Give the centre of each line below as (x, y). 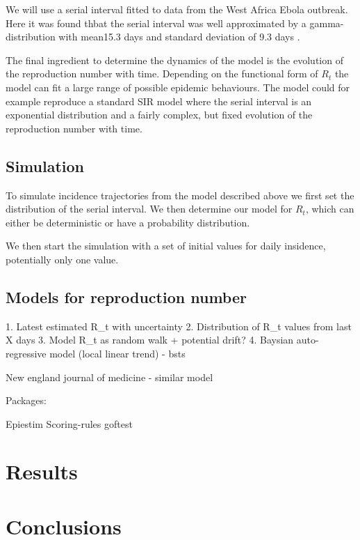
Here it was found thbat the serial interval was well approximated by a (156, 23)
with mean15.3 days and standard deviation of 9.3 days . (179, 37)
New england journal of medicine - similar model (109, 377)
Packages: (26, 400)
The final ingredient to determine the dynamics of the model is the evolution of (174, 60)
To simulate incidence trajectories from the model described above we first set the (180, 195)
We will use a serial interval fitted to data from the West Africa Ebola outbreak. (177, 9)
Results (42, 471)
